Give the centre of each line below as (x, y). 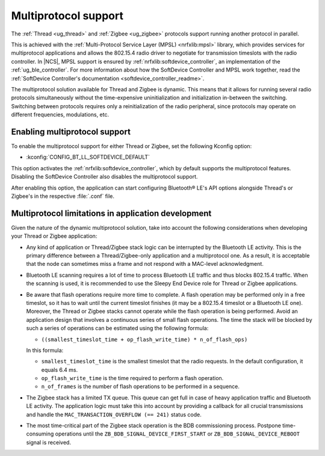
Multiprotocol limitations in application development (111, 213)
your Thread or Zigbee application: (54, 236)
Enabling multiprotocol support (71, 131)
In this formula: (45, 350)
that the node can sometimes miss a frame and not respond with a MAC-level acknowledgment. (145, 264)
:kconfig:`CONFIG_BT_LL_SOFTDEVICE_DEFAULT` (88, 157)
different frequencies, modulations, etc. (60, 115)
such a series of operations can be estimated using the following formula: (117, 328)
